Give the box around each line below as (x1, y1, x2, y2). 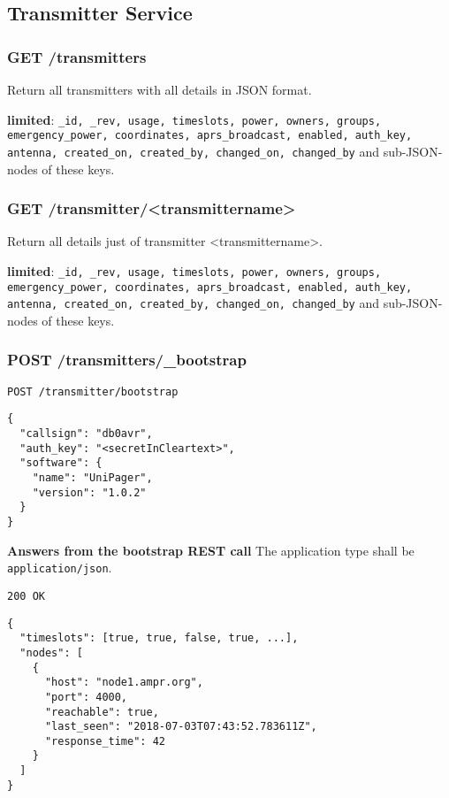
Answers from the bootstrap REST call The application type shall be (7, 541, 415, 559)
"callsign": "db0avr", (19, 427, 153, 441)
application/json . (7, 558, 112, 577)
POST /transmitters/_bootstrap (7, 349, 247, 371)
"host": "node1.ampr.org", (44, 676, 203, 689)
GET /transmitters (7, 45, 147, 67)
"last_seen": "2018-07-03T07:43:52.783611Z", (44, 720, 317, 733)
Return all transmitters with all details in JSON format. (7, 81, 312, 98)
